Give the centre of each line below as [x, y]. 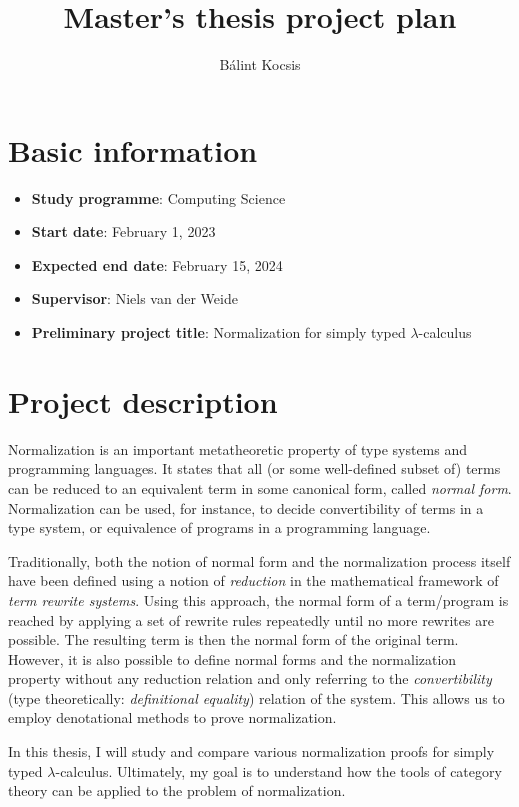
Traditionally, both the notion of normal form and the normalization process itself [259, 560]
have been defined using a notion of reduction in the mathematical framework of [253, 580]
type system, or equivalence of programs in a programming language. [219, 527]
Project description [143, 400]
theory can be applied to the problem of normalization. [177, 790]
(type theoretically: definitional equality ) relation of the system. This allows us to [256, 697]
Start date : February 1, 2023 [123, 231]
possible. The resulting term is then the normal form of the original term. [233, 639]
